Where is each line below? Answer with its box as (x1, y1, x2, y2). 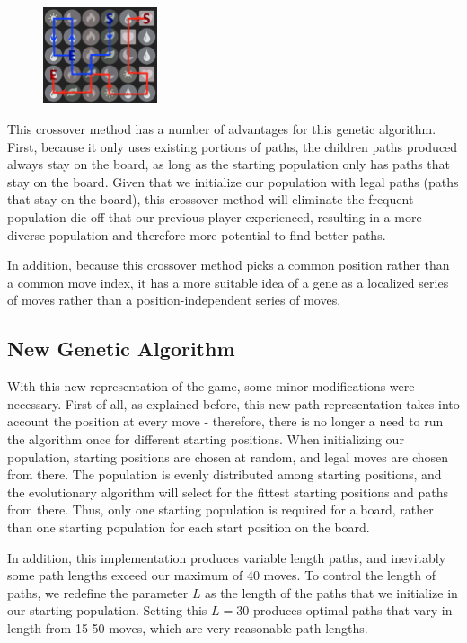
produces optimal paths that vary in (252, 601, 453, 620)
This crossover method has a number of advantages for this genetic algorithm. (7, 120, 436, 138)
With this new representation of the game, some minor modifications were (7, 377, 415, 396)
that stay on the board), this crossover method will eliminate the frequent (7, 190, 414, 209)
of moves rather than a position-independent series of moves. (7, 290, 341, 309)
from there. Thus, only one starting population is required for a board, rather (7, 500, 434, 519)
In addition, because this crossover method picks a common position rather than (7, 255, 450, 274)
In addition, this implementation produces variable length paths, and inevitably (7, 548, 446, 567)
